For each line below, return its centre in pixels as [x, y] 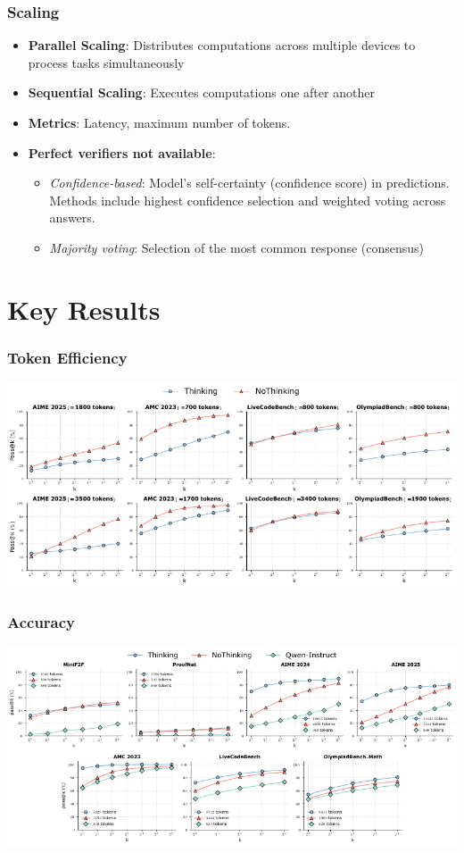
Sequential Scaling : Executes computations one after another [201, 92]
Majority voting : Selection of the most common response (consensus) [237, 247]
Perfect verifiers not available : [122, 152]
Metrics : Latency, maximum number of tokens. [159, 122]
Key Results [84, 309]
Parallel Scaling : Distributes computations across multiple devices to [222, 45]
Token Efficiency [67, 357]
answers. [72, 217]
